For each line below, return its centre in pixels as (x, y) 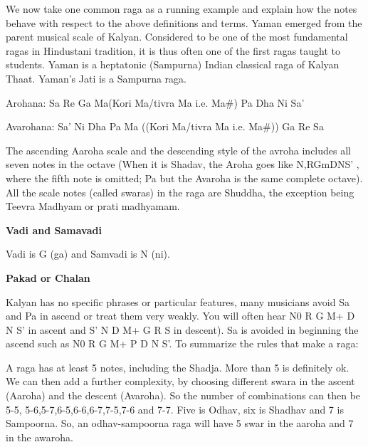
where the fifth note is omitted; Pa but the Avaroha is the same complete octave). (184, 178)
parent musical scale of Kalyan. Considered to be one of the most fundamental (177, 37)
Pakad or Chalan (48, 277)
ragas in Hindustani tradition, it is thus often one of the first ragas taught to (173, 50)
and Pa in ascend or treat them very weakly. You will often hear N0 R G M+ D (180, 316)
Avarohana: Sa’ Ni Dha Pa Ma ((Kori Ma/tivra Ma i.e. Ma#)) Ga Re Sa (165, 126)
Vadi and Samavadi (54, 230)
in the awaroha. (40, 437)
